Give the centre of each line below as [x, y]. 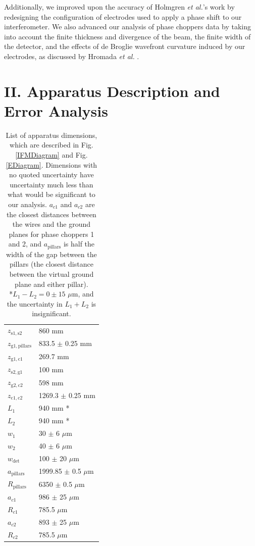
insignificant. [52, 313]
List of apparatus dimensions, [52, 135]
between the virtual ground [52, 274]
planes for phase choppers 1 [52, 234]
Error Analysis [56, 110]
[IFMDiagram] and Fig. [52, 155]
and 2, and [25, 244]
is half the [79, 244]
